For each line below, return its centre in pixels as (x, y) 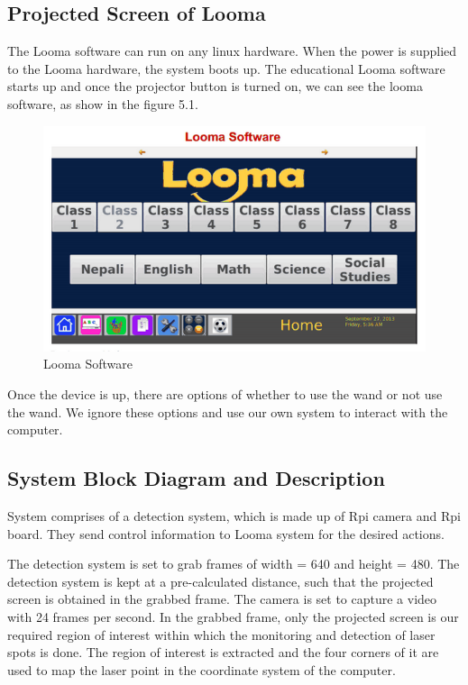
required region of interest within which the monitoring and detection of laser (221, 634)
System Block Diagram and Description (196, 478)
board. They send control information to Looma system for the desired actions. (226, 533)
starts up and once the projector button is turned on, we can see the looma (215, 86)
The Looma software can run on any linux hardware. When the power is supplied (232, 51)
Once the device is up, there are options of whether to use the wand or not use (225, 394)
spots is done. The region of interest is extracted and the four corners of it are (223, 652)
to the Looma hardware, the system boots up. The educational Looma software (226, 68)
